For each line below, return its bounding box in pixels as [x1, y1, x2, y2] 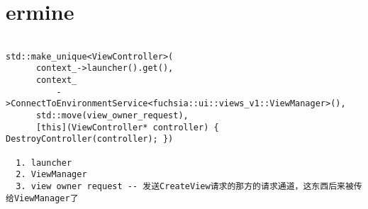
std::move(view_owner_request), [35, 111, 189, 121]
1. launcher [16, 157, 72, 168]
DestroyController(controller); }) [6, 134, 174, 145]
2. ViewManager [16, 169, 87, 180]
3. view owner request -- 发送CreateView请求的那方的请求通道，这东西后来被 [16, 181, 354, 191]
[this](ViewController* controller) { [35, 122, 219, 132]
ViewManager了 [13, 193, 79, 203]
